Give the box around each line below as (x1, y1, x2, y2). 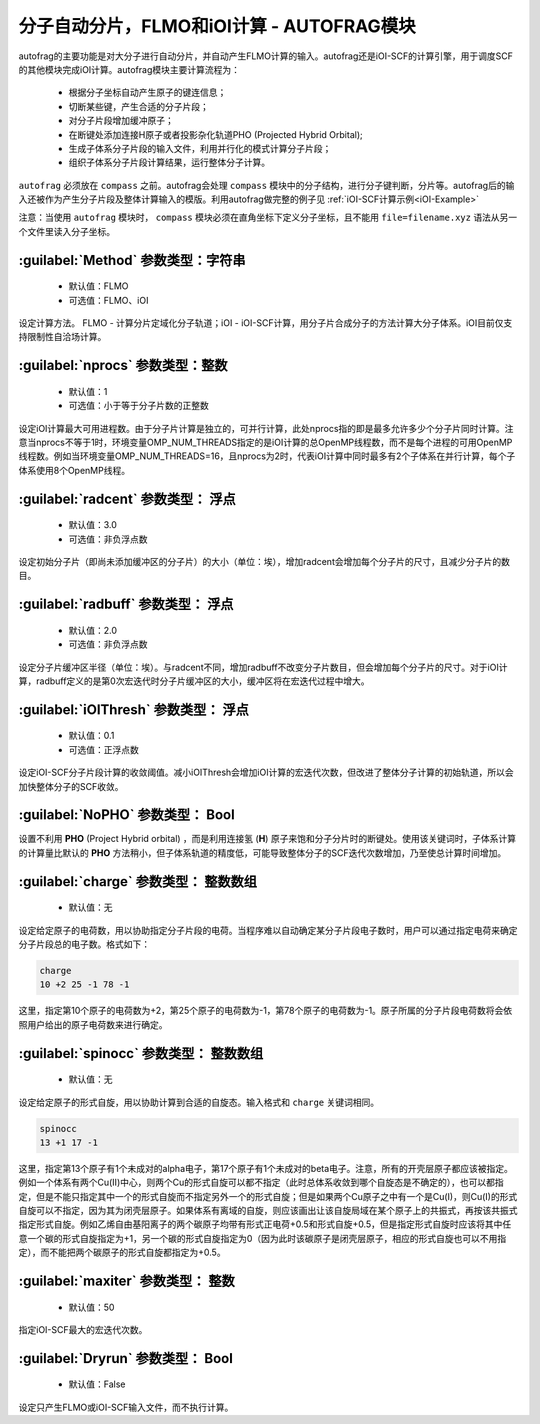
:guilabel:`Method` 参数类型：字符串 (18, 251, 246, 269)
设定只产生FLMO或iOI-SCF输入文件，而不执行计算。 (18, 1401, 234, 1413)
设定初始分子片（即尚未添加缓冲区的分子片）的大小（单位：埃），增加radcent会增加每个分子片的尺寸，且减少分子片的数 (18, 555, 510, 567)
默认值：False (68, 1378, 126, 1390)
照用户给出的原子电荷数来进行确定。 (18, 1018, 168, 1030)
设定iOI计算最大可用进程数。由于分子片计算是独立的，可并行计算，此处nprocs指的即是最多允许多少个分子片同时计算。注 (18, 422, 514, 434)
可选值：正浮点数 (68, 743, 139, 755)
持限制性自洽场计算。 (18, 331, 107, 343)
